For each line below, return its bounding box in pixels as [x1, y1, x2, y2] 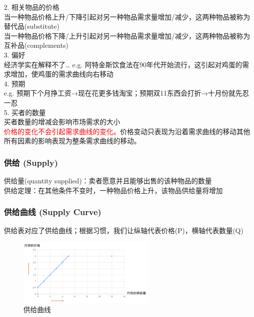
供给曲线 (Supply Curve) [4, 206, 102, 218]
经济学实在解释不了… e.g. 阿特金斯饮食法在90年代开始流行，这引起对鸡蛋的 [4, 59, 242, 69]
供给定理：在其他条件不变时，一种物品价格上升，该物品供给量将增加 [4, 185, 223, 195]
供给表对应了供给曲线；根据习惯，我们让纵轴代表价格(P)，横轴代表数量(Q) [4, 225, 244, 235]
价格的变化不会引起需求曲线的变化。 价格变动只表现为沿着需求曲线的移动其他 [4, 126, 250, 136]
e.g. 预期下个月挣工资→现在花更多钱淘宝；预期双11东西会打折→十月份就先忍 [4, 88, 249, 98]
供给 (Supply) [4, 156, 58, 168]
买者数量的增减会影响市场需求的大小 [4, 117, 120, 127]
